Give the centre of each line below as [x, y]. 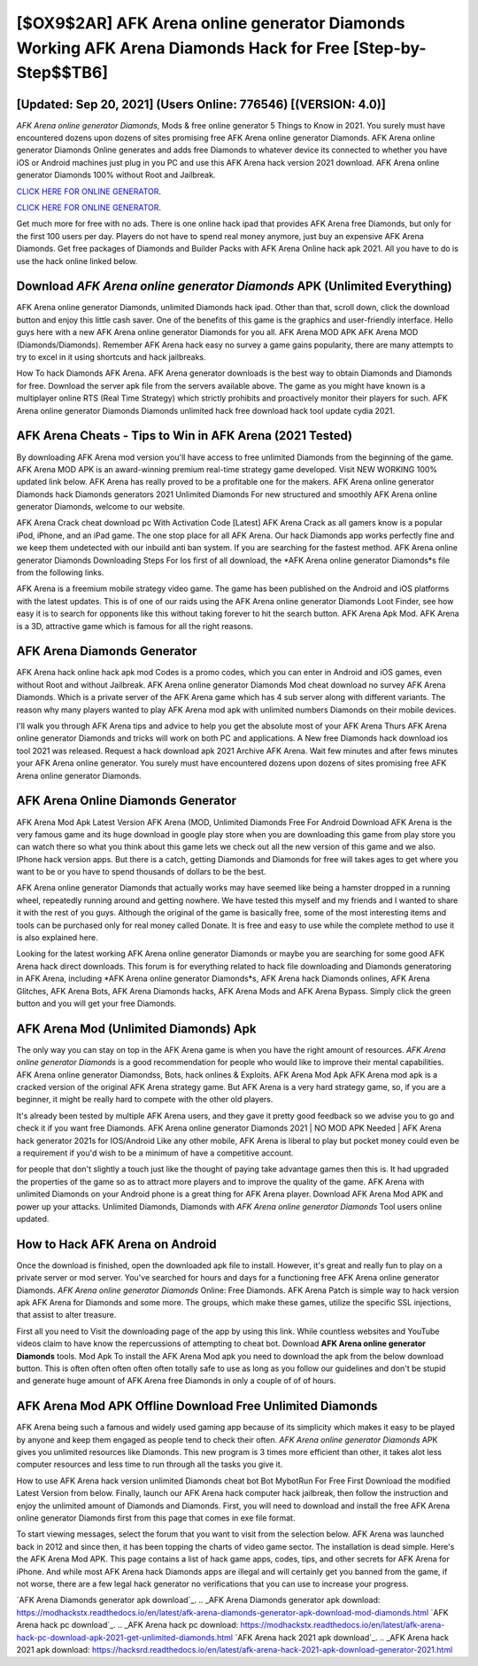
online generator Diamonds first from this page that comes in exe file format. [156, 1518]
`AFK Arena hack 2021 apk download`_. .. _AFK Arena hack [342, 1637]
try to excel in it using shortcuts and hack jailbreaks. [112, 357]
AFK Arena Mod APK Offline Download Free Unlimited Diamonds [197, 1406]
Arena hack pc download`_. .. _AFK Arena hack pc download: [127, 1625]
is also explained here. [58, 938]
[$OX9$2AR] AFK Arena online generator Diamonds [211, 23]
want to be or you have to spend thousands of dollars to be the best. [141, 872]
